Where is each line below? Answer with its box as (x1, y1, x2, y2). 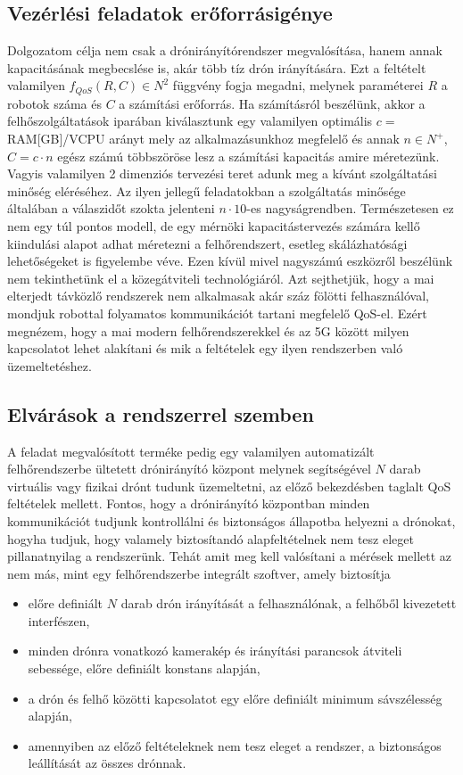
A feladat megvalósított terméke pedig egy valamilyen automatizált (7, 441, 375, 460)
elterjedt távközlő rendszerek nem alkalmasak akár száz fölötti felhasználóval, (7, 286, 429, 305)
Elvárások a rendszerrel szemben (7, 400, 314, 427)
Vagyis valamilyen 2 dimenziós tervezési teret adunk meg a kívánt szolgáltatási (7, 164, 437, 183)
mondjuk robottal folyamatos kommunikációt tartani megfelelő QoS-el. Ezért (7, 303, 427, 322)
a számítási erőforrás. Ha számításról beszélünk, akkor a (119, 94, 426, 112)
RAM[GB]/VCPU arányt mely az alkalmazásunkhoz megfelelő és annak (7, 129, 400, 148)
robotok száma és (7, 94, 102, 112)
